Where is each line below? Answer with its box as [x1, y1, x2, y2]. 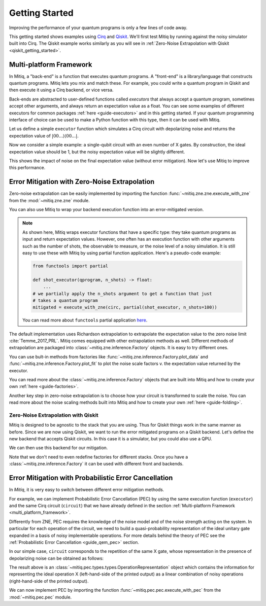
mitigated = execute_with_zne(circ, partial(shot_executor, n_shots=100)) [33, 305, 218, 310]
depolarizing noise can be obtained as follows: [9, 555, 104, 561]
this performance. [9, 165, 46, 171]
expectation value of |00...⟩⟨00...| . [9, 133, 79, 139]
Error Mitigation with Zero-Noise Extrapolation [9, 178, 155, 186]
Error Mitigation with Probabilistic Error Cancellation [9, 474, 173, 482]
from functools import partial [33, 263, 108, 269]
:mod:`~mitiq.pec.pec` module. [9, 594, 72, 600]
